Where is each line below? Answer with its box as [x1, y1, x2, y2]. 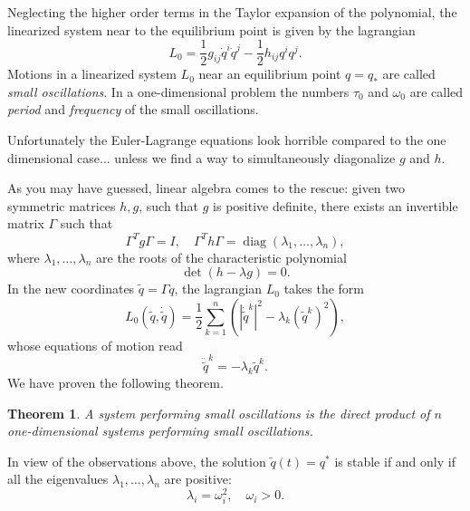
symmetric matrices [7, 196, 116, 215]
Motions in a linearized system [7, 64, 177, 83]
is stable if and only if [334, 451, 456, 470]
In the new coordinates [7, 279, 135, 298]
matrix [7, 214, 44, 233]
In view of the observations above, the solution [7, 451, 266, 470]
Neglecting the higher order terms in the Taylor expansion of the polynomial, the [7, 3, 457, 21]
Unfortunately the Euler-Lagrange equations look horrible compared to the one [7, 130, 446, 149]
